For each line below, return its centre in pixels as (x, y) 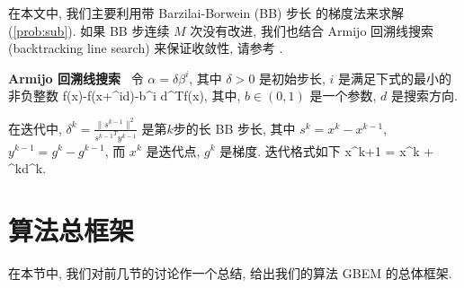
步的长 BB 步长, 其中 (234, 128)
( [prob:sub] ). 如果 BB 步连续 (89, 30)
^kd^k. (27, 168)
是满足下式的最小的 (395, 78)
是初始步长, (292, 78)
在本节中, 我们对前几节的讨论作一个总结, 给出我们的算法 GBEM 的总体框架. (230, 272)
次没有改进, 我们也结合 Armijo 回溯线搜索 (312, 30)
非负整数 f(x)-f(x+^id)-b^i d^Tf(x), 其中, (125, 96)
